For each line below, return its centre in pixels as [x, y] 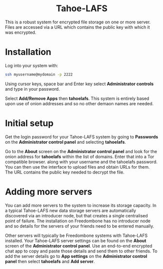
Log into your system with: [32, 65]
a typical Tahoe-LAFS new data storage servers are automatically [71, 211]
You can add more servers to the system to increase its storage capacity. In [81, 205]
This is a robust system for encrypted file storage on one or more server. [78, 22]
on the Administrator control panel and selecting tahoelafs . [66, 142]
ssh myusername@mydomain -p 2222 [39, 74]
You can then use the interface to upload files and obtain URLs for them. [77, 167]
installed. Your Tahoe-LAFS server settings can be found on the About [76, 240]
